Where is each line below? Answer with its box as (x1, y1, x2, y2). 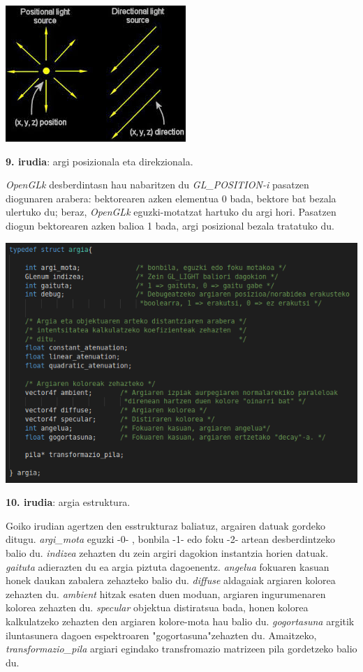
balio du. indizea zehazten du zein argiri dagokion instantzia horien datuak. (6, 546, 329, 560)
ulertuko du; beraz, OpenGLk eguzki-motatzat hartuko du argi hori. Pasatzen (6, 204, 336, 219)
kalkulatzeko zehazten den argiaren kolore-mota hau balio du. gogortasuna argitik (6, 613, 355, 628)
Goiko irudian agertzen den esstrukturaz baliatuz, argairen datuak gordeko (6, 518, 325, 532)
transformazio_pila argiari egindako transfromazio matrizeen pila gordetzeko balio (6, 641, 357, 656)
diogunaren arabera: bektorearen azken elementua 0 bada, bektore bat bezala (6, 191, 336, 205)
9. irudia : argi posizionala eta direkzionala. (6, 154, 193, 168)
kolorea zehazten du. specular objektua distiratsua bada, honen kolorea (6, 600, 309, 615)
